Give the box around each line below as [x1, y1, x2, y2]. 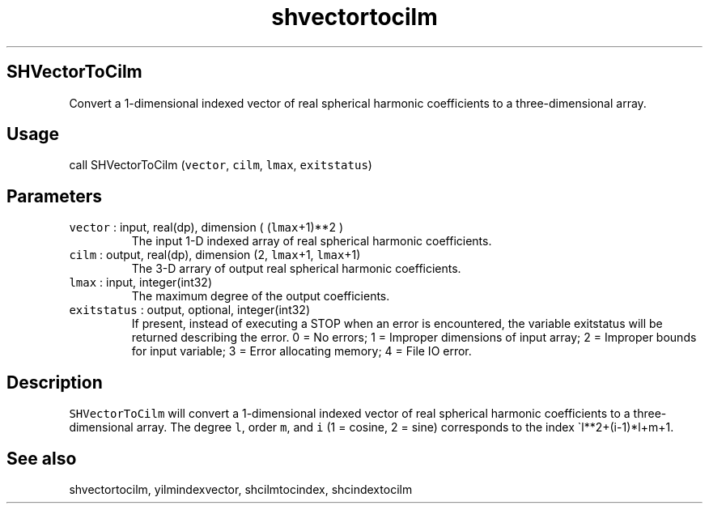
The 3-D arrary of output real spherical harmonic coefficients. [131, 261, 461, 276]
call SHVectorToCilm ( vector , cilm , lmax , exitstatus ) [69, 158, 372, 172]
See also [6, 448, 77, 469]
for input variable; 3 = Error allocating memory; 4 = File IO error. [131, 344, 472, 359]
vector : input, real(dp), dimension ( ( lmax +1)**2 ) [69, 220, 344, 235]
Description [6, 372, 103, 393]
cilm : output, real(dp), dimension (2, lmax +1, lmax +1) [69, 248, 361, 262]
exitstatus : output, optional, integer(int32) [69, 303, 311, 317]
